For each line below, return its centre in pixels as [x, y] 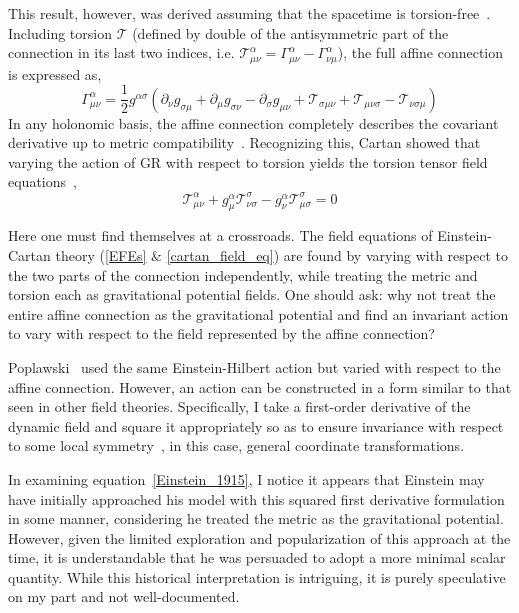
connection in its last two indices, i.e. [121, 52]
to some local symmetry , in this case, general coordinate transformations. [236, 445]
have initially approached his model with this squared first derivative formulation [256, 498]
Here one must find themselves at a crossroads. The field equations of [220, 235]
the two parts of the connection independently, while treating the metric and [243, 274]
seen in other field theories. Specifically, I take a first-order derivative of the [239, 406]
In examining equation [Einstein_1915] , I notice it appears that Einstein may [246, 478]
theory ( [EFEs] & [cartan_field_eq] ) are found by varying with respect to [281, 254]
